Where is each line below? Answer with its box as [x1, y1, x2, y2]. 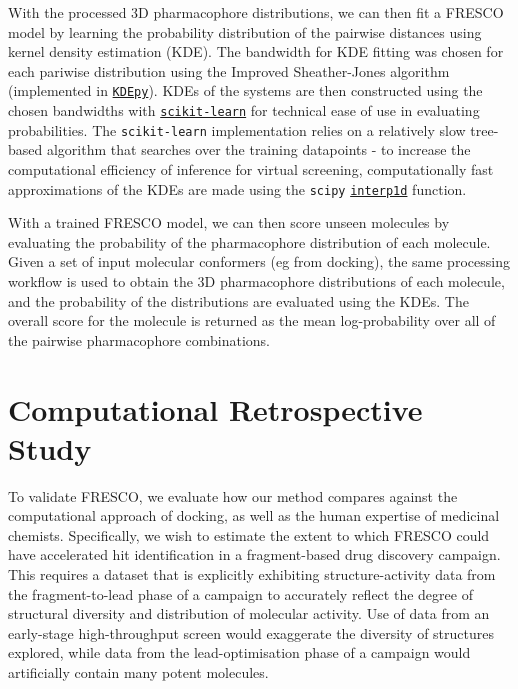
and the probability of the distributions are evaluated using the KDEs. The [8, 290, 469, 311]
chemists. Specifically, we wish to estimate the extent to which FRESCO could [8, 524, 490, 545]
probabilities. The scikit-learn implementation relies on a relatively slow [8, 119, 466, 140]
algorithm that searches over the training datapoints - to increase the [46, 139, 471, 160]
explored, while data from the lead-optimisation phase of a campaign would [8, 642, 471, 663]
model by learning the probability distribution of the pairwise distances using [8, 21, 482, 42]
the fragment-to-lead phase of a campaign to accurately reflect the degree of [8, 583, 473, 604]
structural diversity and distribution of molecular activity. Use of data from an [8, 603, 490, 624]
